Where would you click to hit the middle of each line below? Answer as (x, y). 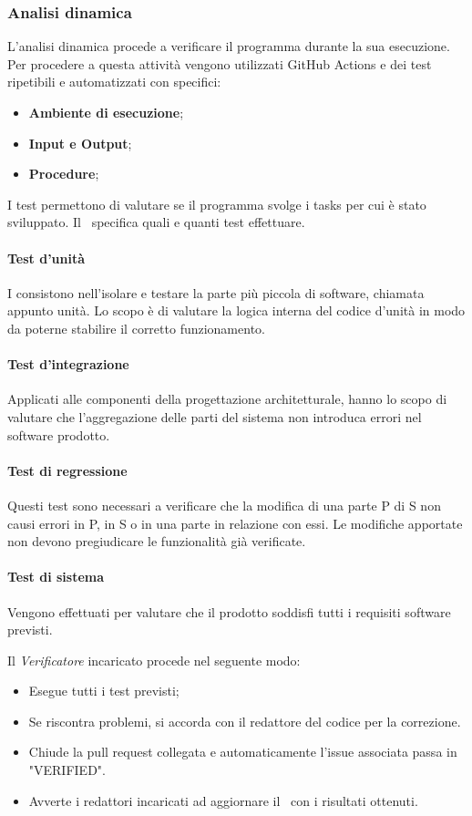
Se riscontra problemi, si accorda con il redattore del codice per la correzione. (245, 721)
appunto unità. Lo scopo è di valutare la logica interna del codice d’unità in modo (236, 310)
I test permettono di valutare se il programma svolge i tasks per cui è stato (217, 204)
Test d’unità (46, 258)
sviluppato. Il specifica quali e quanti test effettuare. (156, 222)
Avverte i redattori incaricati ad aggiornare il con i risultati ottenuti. (223, 800)
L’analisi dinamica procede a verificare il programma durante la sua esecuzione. (229, 46)
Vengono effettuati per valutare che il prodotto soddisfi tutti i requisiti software (229, 611)
